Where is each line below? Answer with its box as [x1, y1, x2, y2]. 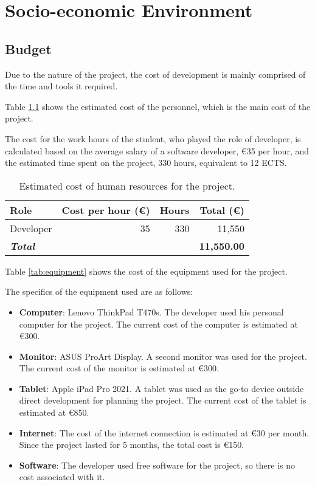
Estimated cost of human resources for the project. [19, 178, 235, 193]
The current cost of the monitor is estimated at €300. [19, 362, 219, 374]
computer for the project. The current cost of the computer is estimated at [19, 317, 298, 330]
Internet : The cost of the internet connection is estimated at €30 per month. [19, 426, 310, 439]
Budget [5, 39, 52, 58]
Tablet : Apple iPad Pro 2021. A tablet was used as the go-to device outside [19, 382, 304, 394]
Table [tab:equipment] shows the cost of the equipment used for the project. [5, 264, 288, 277]
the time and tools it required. [5, 80, 118, 92]
